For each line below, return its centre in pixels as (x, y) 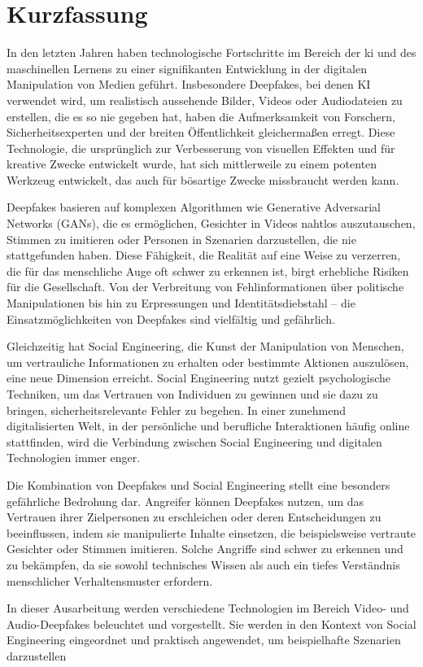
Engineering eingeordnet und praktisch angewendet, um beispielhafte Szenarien (204, 640)
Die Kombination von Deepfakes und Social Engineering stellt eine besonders (198, 484)
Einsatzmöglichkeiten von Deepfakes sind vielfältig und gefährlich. (171, 318)
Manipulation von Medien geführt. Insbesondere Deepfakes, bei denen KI (189, 84)
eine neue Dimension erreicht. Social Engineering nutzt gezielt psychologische (199, 378)
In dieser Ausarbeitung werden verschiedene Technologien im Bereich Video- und (208, 608)
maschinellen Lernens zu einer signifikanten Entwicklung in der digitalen (187, 68)
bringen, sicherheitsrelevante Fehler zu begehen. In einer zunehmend (177, 410)
